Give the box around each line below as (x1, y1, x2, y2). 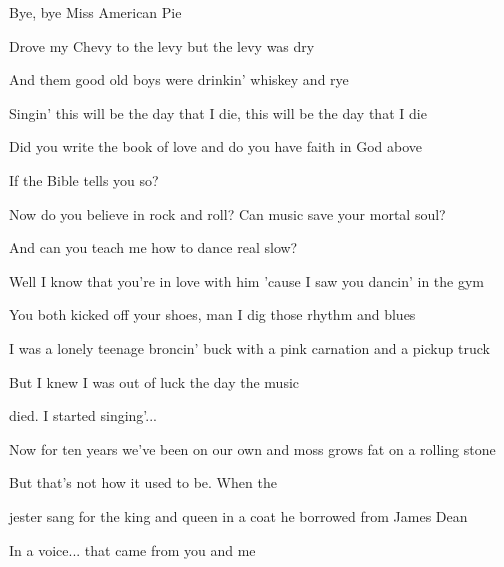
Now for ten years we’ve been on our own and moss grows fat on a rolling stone (9, 438, 496, 459)
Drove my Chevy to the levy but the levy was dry (9, 35, 315, 56)
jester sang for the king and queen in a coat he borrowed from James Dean (9, 505, 468, 526)
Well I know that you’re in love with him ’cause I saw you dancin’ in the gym (9, 270, 485, 291)
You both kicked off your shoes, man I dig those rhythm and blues (9, 304, 416, 325)
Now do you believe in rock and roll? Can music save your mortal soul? (9, 203, 446, 224)
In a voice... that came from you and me (9, 539, 256, 560)
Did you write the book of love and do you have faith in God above (9, 136, 422, 157)
